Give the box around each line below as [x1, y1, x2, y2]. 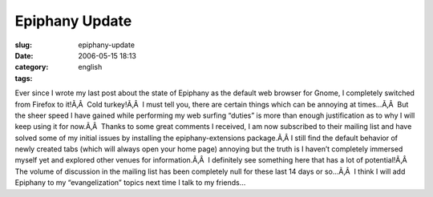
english [78, 62, 103, 72]
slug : [14, 40, 32, 50]
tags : [14, 73, 33, 83]
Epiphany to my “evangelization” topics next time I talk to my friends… [14, 178, 246, 187]
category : [14, 62, 49, 72]
